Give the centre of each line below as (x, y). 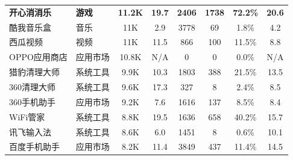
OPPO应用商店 (38, 57)
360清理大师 (32, 86)
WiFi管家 (27, 116)
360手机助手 (32, 101)
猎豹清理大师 (34, 72)
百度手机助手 (34, 146)
